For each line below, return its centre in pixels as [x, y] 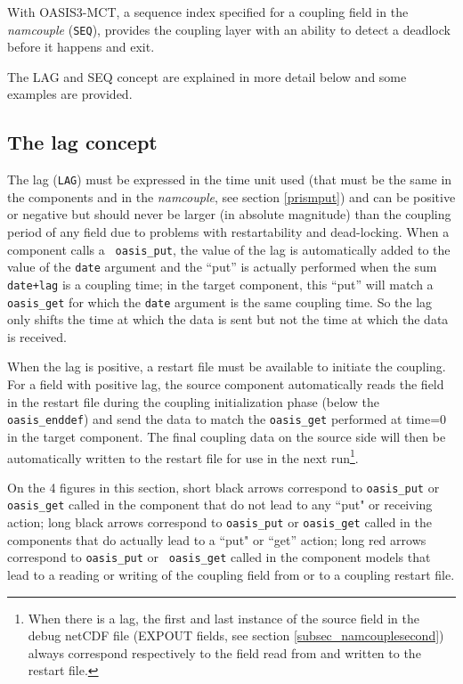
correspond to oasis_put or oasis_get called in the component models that [219, 557]
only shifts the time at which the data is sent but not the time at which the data [228, 319]
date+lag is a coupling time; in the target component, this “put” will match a [220, 284]
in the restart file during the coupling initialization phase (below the [193, 401]
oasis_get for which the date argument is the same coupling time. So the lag [220, 301]
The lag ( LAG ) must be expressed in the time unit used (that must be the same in [230, 179]
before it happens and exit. [81, 47]
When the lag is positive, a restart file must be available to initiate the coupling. [227, 366]
